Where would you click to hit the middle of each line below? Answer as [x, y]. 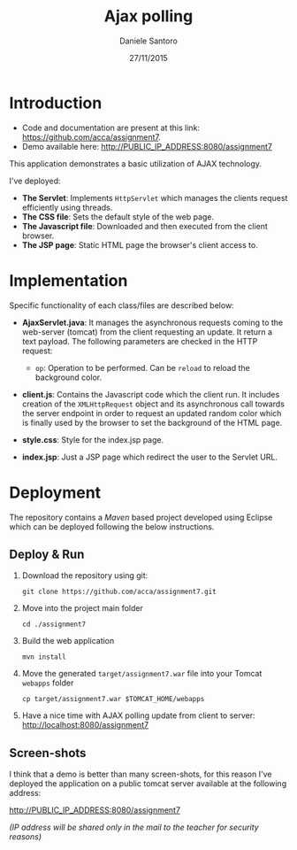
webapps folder [48, 683]
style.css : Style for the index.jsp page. [93, 439]
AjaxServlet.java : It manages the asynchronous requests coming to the [152, 322]
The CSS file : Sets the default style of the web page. [118, 216]
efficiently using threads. [67, 207]
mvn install [44, 657]
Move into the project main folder [83, 608]
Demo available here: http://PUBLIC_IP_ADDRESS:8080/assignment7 [147, 146]
